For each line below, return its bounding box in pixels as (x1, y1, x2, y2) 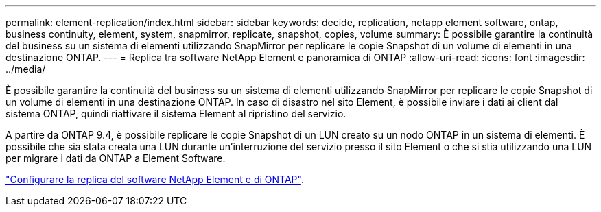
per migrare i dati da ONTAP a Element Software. (5, 152, 226, 164)
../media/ (5, 63, 46, 75)
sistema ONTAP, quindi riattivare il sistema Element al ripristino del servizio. (5, 108, 346, 119)
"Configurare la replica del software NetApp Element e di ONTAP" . (5, 174, 304, 185)
